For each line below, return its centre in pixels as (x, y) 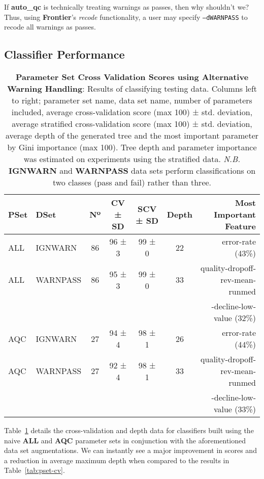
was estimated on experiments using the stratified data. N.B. (132, 159)
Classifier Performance (64, 54)
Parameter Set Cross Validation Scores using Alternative (132, 77)
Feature (240, 226)
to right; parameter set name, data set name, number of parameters (132, 100)
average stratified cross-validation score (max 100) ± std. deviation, (132, 124)
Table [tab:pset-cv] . (35, 470)
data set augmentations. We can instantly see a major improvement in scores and (130, 450)
